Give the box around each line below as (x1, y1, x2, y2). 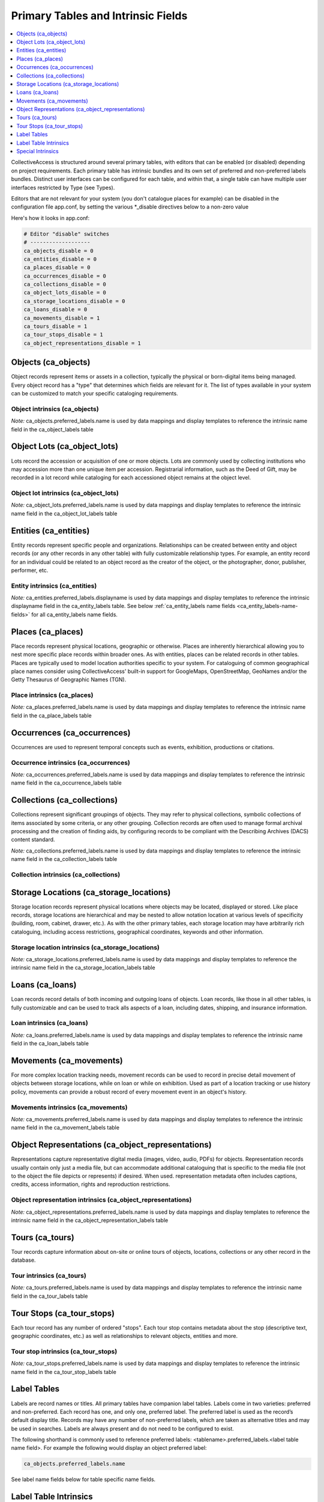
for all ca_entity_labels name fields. (31, 610, 118, 618)
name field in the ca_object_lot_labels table (11, 509, 118, 517)
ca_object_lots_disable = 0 (23, 289, 106, 296)
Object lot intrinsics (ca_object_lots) (11, 489, 119, 497)
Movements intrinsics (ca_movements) (11, 1103, 128, 1111)
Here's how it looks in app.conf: (11, 214, 90, 222)
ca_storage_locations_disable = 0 (23, 297, 125, 305)
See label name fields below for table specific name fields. (11, 1476, 156, 1483)
